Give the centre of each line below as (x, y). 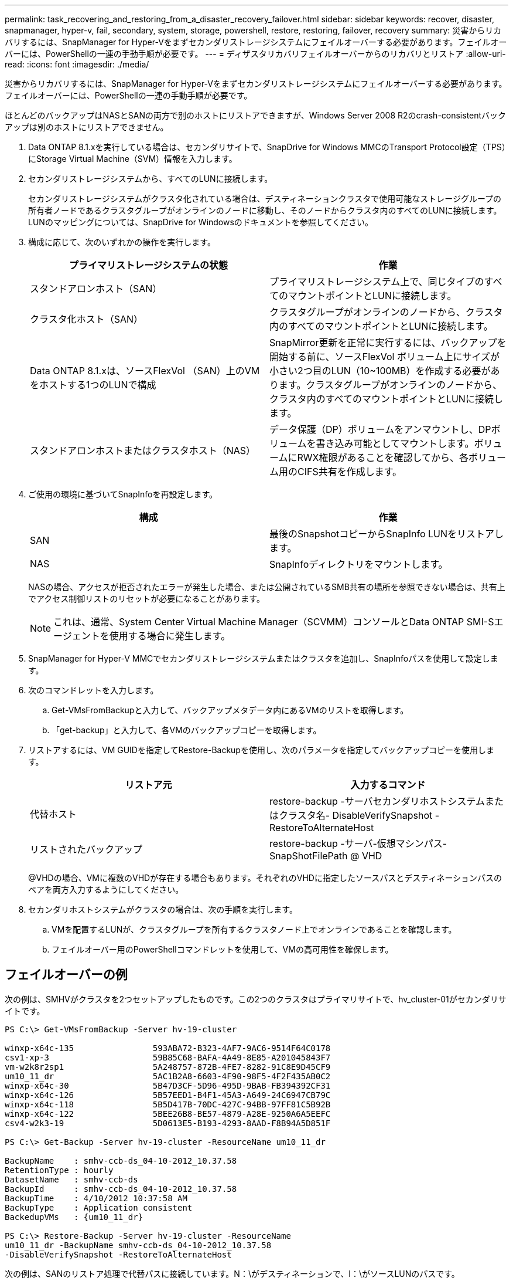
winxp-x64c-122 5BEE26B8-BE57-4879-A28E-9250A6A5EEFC (168, 1114)
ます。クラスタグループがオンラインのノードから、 (391, 385)
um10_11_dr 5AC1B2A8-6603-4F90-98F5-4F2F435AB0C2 (168, 1076)
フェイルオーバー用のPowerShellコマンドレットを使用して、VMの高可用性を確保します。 (223, 949)
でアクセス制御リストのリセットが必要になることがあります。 (146, 599)
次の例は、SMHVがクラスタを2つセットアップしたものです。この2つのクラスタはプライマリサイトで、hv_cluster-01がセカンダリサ (256, 999)
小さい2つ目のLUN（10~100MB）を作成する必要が (380, 371)
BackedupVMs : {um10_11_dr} (74, 1217)
